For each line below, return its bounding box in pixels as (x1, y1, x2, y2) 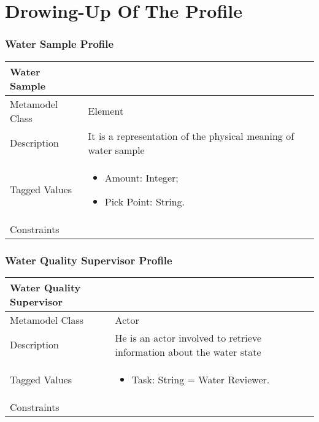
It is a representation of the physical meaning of (88, 128, 294, 143)
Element (88, 104, 124, 118)
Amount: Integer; (104, 170, 179, 185)
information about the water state (115, 344, 261, 359)
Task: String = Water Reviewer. (131, 372, 270, 386)
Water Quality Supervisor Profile (5, 252, 172, 267)
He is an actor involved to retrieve (115, 330, 261, 345)
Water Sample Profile (5, 36, 114, 52)
